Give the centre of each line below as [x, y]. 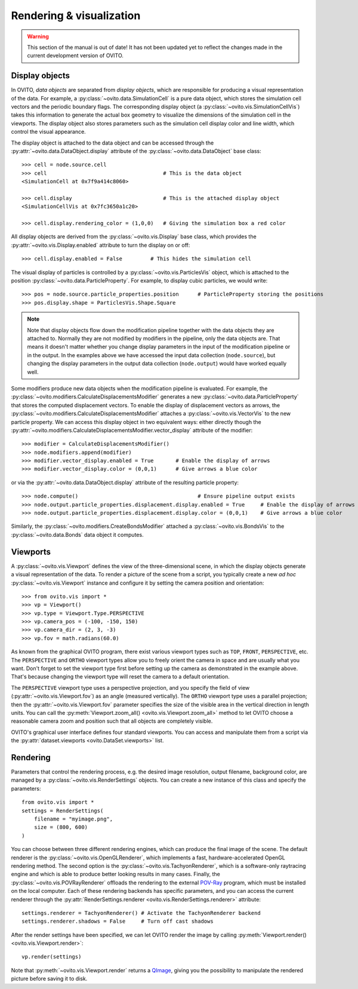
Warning [38, 36]
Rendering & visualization [76, 16]
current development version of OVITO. [75, 56]
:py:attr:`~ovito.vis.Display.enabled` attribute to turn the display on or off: [101, 245]
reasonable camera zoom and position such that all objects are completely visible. [112, 721]
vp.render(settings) [52, 957]
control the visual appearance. [48, 132]
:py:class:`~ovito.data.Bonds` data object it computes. [77, 535]
